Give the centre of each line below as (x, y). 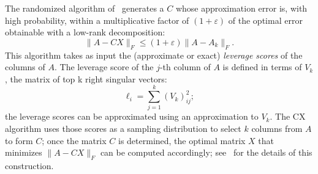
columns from (277, 129)
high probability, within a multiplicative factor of (97, 20)
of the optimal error (265, 20)
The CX (290, 116)
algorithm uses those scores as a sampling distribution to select (123, 129)
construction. (29, 166)
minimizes (24, 152)
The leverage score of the (107, 67)
